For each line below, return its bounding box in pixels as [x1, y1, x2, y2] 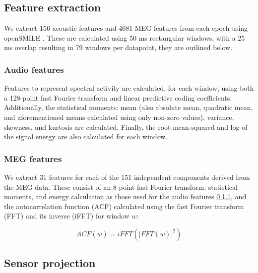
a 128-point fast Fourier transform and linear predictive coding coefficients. [4, 92, 232, 103]
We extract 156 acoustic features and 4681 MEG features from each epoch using [4, 23, 248, 33]
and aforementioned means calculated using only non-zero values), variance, [4, 111, 234, 122]
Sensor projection [4, 255, 96, 271]
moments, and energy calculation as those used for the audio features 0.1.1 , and [4, 191, 247, 202]
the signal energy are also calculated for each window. [4, 131, 168, 142]
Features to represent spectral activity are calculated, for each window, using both [4, 83, 254, 93]
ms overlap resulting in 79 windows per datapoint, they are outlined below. [4, 42, 233, 53]
